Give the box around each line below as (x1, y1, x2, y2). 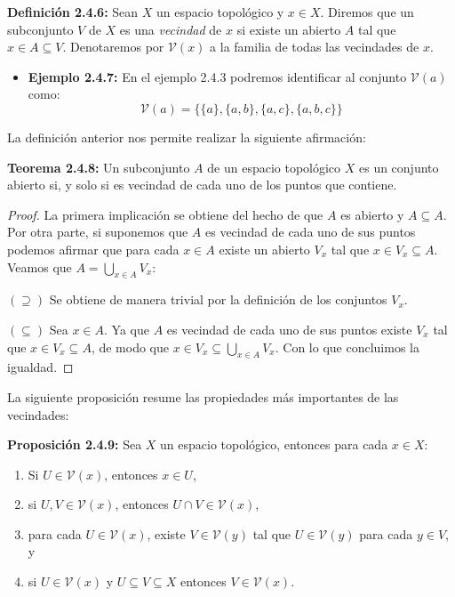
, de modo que (91, 337, 169, 356)
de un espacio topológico (207, 157, 341, 176)
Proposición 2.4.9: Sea (7, 435, 142, 454)
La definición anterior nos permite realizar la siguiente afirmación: (7, 127, 366, 146)
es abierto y (340, 205, 404, 223)
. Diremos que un (320, 3, 414, 20)
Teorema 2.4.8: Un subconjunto (7, 157, 190, 176)
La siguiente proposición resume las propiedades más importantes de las (7, 387, 399, 406)
